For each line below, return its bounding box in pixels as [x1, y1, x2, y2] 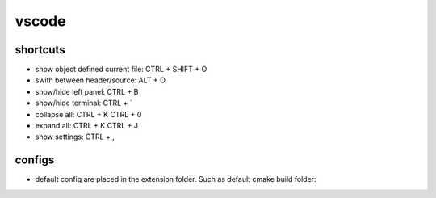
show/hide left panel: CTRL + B [35, 86, 139, 96]
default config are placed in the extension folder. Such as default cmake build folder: [35, 175, 317, 184]
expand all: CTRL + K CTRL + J [35, 121, 139, 131]
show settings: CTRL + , [35, 132, 115, 141]
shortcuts [15, 43, 65, 57]
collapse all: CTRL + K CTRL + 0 [35, 109, 142, 119]
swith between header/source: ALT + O [35, 75, 166, 85]
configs [15, 154, 55, 167]
